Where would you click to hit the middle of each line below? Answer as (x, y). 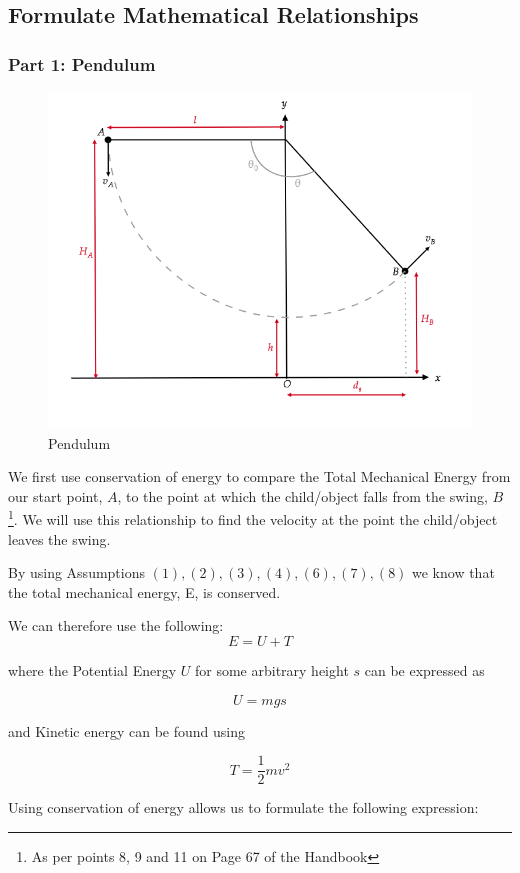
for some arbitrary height (271, 670)
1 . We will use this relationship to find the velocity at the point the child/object (253, 518)
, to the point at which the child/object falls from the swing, (302, 495)
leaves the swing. (59, 538)
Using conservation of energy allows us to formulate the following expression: (243, 807)
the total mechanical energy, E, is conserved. (144, 591)
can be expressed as (424, 670)
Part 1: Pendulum (82, 63)
